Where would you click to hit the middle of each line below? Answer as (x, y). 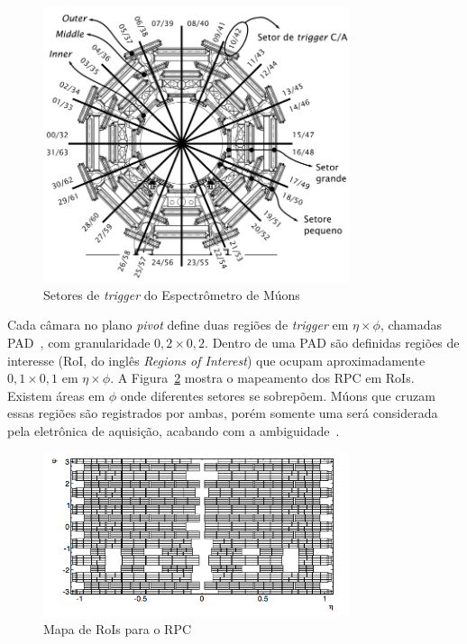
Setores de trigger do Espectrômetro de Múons (172, 294)
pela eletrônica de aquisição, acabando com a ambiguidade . (174, 430)
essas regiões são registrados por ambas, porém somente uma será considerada (223, 413)
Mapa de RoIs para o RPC (118, 628)
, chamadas (411, 325)
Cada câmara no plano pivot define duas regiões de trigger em (178, 325)
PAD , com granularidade (79, 342)
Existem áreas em (56, 395)
